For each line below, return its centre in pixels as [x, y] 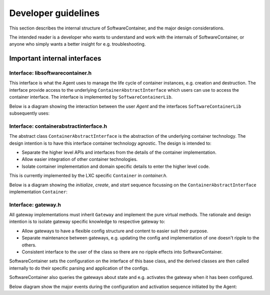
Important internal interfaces [55, 58]
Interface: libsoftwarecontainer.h [50, 73]
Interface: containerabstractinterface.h [58, 126]
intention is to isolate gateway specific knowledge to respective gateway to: [87, 222]
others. [29, 245]
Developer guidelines [54, 13]
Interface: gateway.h [35, 204]
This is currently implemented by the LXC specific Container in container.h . [88, 176]
